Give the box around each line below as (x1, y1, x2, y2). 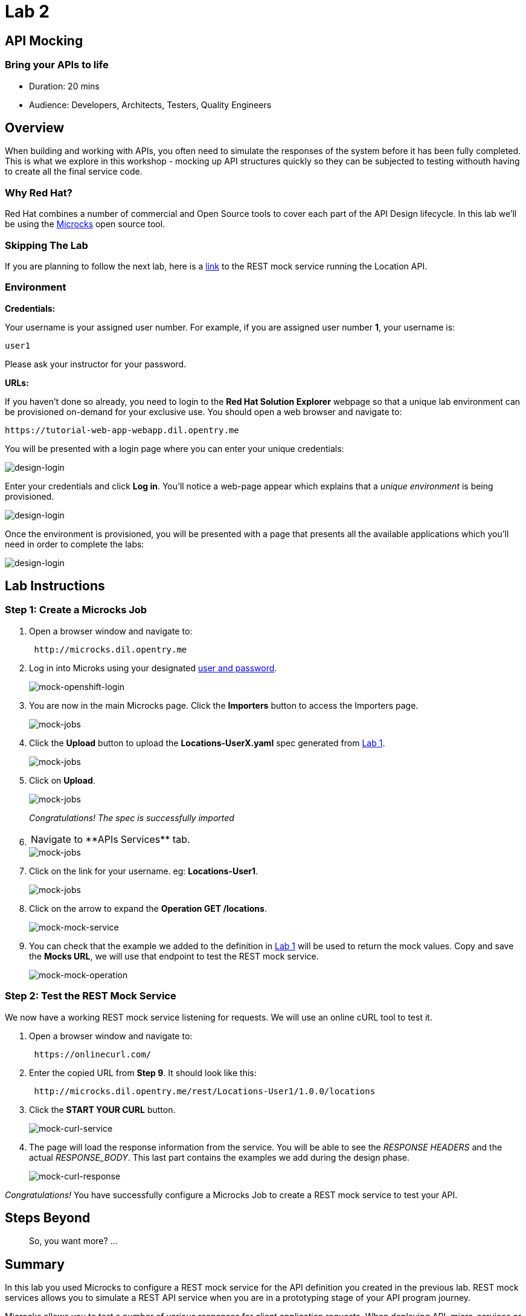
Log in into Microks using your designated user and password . (29, 662, 277, 673)
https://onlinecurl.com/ (34, 1049, 152, 1059)
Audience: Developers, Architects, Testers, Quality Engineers (29, 99, 272, 110)
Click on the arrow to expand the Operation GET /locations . (29, 903, 267, 914)
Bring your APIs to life (5, 59, 109, 71)
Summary (5, 1256, 65, 1272)
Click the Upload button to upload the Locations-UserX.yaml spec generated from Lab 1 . (29, 737, 385, 748)
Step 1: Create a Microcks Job (5, 604, 147, 616)
